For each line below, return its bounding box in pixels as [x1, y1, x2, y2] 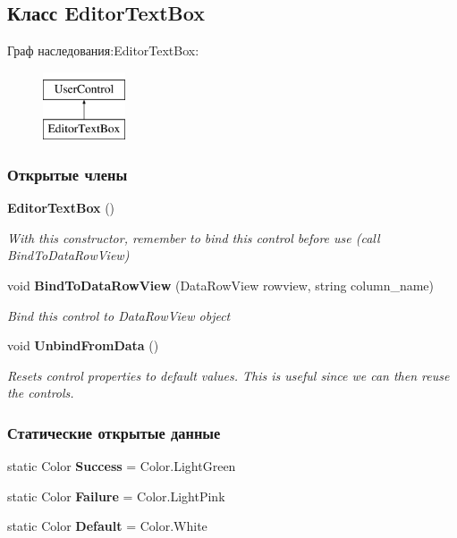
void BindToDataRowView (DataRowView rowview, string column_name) [7, 275, 435, 294]
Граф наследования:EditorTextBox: [7, 41, 199, 60]
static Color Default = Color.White [7, 517, 207, 535]
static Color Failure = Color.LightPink [7, 486, 225, 505]
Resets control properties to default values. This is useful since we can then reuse [7, 366, 450, 384]
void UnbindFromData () [7, 336, 159, 355]
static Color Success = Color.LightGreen [7, 457, 236, 475]
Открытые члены [7, 163, 128, 185]
